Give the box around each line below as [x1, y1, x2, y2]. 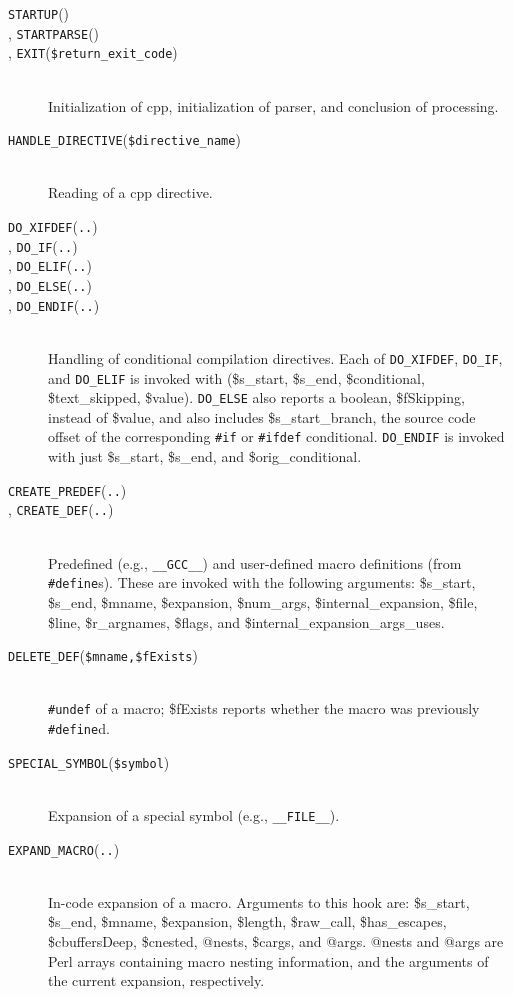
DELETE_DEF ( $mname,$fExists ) [8, 645, 198, 666]
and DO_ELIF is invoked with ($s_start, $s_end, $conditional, [48, 367, 425, 388]
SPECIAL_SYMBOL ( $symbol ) [8, 751, 170, 772]
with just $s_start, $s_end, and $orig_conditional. [48, 446, 362, 467]
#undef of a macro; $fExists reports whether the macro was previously [48, 698, 480, 719]
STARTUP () [8, 3, 70, 23]
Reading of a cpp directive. [48, 182, 213, 203]
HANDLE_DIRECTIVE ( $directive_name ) [8, 129, 241, 150]
